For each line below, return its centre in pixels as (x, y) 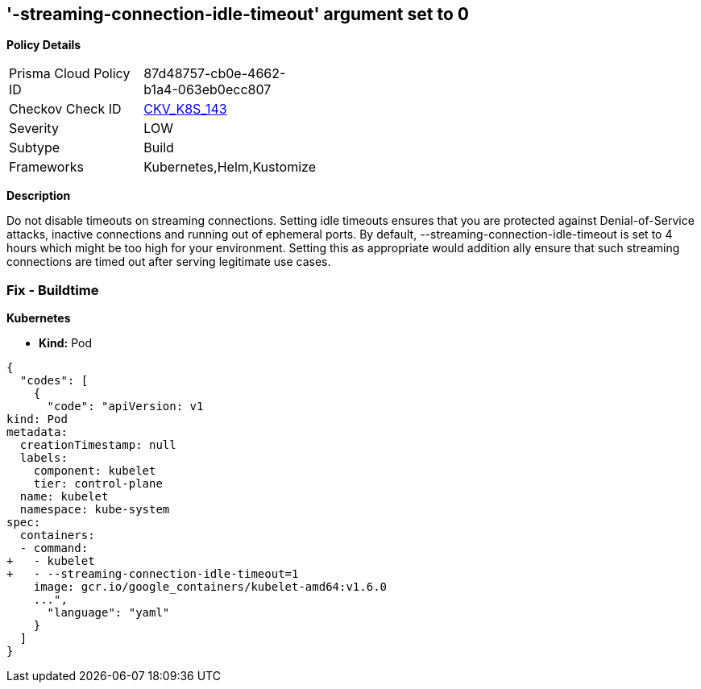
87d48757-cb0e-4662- (215, 74)
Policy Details (44, 45)
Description (39, 196)
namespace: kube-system (95, 510)
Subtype (35, 148)
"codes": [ (54, 381)
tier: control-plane (98, 484)
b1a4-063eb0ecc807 (207, 90)
